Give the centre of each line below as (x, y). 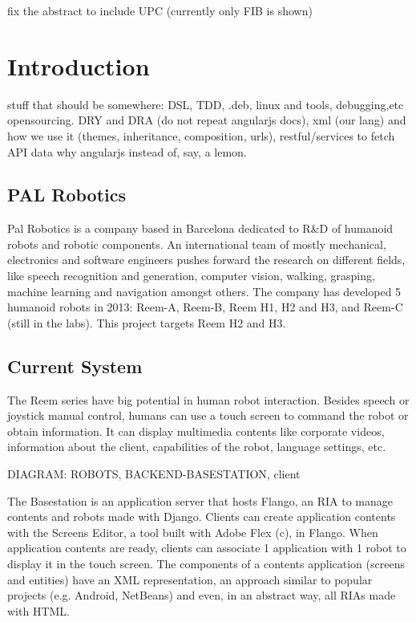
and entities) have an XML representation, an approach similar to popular (190, 579)
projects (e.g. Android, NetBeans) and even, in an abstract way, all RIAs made (202, 595)
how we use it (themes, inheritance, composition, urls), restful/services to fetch (201, 135)
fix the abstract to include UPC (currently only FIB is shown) (160, 10)
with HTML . (39, 610)
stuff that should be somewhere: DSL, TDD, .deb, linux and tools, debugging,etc (206, 104)
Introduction (79, 65)
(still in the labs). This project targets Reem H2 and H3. (147, 322)
